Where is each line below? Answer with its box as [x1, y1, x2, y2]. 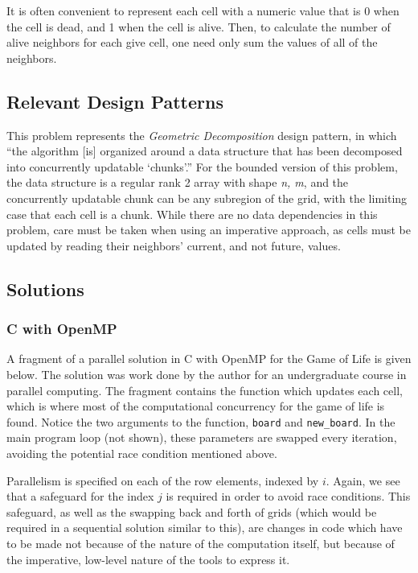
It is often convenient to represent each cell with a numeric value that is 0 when [6, 2, 400, 19]
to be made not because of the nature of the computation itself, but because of [6, 534, 395, 551]
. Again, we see [326, 472, 400, 488]
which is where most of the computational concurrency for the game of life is [6, 398, 385, 414]
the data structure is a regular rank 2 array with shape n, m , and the [6, 174, 349, 191]
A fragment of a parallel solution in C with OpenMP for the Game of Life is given [6, 350, 412, 367]
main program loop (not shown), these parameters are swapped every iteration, [6, 429, 397, 446]
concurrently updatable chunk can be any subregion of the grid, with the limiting [6, 189, 408, 206]
